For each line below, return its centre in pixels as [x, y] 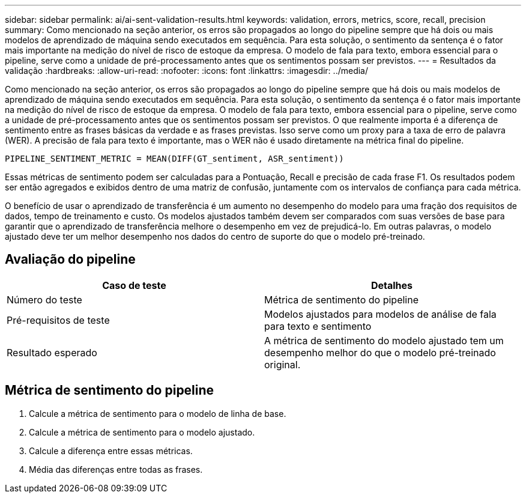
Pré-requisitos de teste [58, 320]
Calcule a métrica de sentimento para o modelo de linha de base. [158, 413]
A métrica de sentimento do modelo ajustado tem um [384, 340]
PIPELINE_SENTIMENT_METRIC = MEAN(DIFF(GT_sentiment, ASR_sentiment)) [174, 159]
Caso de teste [134, 285]
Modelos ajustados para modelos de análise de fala [380, 314]
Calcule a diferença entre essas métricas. [111, 451]
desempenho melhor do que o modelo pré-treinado [380, 352]
